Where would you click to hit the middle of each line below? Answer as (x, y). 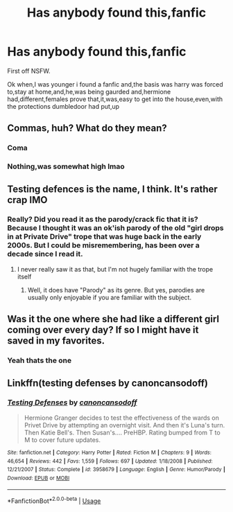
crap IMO (27, 200)
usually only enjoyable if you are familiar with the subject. (110, 297)
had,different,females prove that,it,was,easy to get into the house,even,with (115, 99)
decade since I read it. (45, 254)
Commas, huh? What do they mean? (87, 129)
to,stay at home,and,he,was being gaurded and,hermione (89, 91)
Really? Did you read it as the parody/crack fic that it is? (103, 220)
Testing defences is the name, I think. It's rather (113, 189)
